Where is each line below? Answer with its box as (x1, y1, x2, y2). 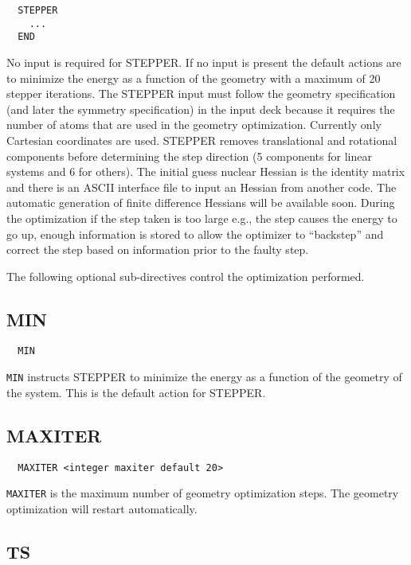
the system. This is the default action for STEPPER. (6, 384, 266, 400)
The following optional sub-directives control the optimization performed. (6, 267, 365, 284)
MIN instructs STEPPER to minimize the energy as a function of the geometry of (6, 368, 402, 385)
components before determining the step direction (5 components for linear (6, 147, 372, 164)
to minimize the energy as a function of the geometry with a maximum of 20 (6, 69, 381, 86)
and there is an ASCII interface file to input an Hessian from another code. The (6, 178, 397, 195)
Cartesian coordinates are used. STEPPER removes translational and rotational (6, 131, 397, 148)
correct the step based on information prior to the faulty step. (6, 241, 309, 258)
